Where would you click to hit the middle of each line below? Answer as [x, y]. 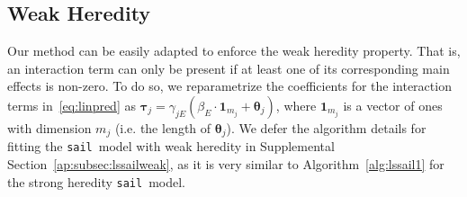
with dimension [49, 127]
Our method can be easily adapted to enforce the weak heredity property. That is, [234, 51]
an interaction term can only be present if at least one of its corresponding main [229, 68]
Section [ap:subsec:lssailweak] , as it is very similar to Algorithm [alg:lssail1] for [226, 164]
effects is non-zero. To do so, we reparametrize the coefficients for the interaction [229, 86]
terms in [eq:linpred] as [72, 105]
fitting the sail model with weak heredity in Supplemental [171, 146]
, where [296, 105]
